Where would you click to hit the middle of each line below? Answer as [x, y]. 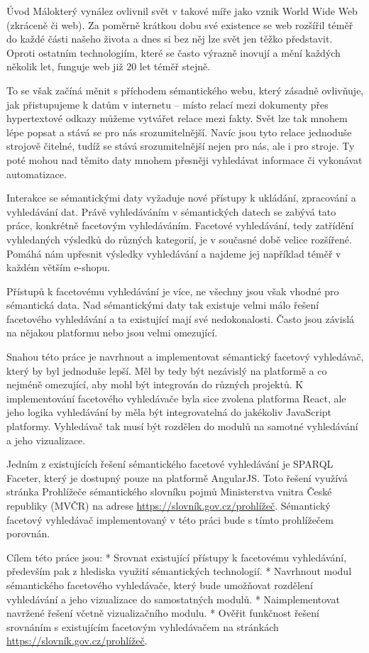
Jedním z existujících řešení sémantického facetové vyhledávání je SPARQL [170, 464]
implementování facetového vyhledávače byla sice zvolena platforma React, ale [176, 398]
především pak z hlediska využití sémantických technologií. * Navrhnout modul [179, 571]
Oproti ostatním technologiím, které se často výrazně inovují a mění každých [174, 52]
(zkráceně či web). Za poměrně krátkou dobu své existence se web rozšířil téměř [180, 24]
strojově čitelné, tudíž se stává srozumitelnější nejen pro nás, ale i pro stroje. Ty [181, 146]
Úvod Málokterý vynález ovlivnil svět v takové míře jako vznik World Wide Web [182, 11]
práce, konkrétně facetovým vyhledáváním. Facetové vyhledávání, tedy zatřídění [180, 225]
